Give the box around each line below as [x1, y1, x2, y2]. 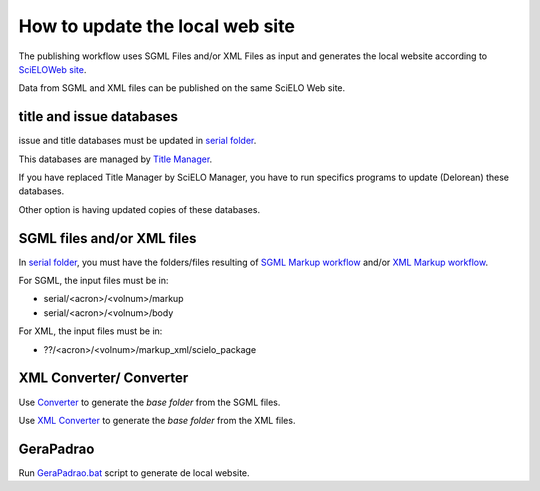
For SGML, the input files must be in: [18, 275, 169, 287]
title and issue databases [18, 108, 179, 125]
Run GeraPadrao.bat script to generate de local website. [18, 466, 250, 479]
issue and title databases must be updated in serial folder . [18, 135, 257, 147]
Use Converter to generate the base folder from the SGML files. [18, 396, 281, 408]
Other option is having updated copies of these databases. [18, 203, 260, 215]
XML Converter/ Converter [18, 370, 189, 387]
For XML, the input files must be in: [18, 325, 163, 337]
